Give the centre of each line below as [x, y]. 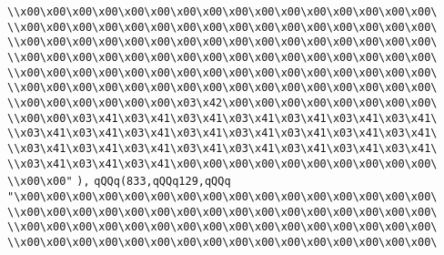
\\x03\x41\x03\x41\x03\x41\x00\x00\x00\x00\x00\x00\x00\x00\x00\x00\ [222, 163]
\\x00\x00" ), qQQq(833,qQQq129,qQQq [119, 182]
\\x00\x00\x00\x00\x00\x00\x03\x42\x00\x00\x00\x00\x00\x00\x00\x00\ [222, 102]
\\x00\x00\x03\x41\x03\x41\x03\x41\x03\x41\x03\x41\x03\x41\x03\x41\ [222, 118]
